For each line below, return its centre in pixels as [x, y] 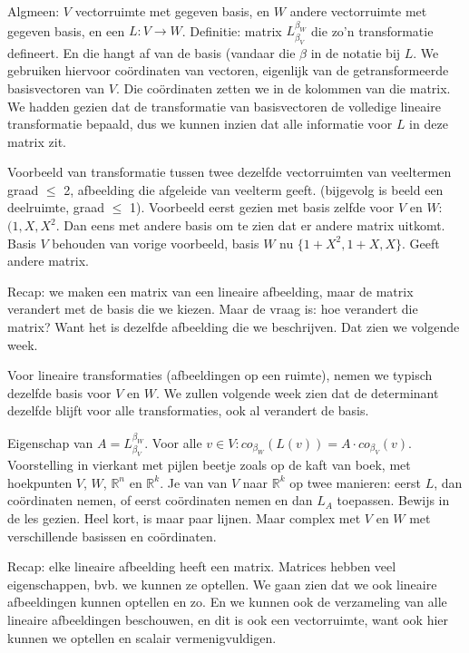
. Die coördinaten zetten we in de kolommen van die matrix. [283, 88]
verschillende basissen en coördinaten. [112, 536]
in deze [429, 124]
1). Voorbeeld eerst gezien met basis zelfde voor [262, 207]
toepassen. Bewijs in [393, 500]
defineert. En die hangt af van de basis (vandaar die [151, 52]
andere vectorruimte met [358, 11]
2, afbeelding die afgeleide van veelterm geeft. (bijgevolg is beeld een [254, 189]
